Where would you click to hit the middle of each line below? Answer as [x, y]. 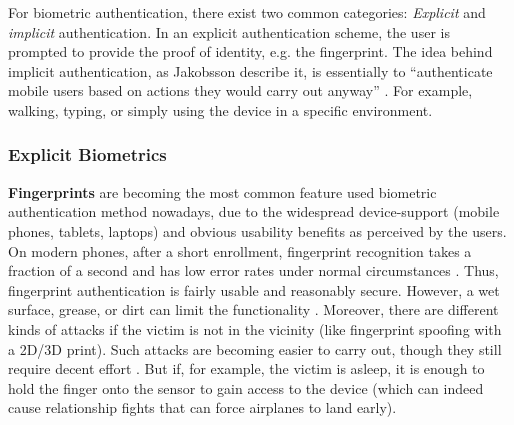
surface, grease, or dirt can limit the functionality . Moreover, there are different [253, 309]
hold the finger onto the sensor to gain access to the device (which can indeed [246, 387]
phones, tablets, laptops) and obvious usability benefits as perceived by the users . [257, 230]
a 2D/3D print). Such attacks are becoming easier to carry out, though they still [255, 348]
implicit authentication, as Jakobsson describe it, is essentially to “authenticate [250, 70]
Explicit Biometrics [87, 154]
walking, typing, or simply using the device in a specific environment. [220, 109]
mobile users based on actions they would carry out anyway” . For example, [240, 90]
